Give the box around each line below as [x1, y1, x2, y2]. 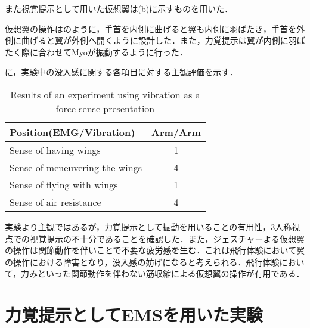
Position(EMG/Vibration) [10, 125, 135, 139]
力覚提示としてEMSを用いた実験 [5, 302, 263, 327]
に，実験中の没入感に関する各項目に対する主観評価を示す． [5, 66, 238, 78]
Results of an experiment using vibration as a [10, 87, 200, 101]
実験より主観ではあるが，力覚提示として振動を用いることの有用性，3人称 [5, 220, 292, 233]
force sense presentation [55, 101, 155, 115]
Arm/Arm [151, 125, 201, 139]
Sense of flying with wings [10, 177, 118, 191]
